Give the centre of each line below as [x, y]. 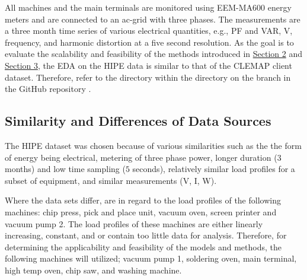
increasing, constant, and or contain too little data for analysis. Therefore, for [146, 235]
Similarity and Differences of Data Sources [138, 121]
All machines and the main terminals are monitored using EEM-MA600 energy [148, 7]
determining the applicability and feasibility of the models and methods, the [143, 246]
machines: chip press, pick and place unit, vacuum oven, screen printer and [141, 211]
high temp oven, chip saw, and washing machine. [93, 270]
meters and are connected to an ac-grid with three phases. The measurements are [153, 19]
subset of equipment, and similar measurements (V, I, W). [111, 180]
